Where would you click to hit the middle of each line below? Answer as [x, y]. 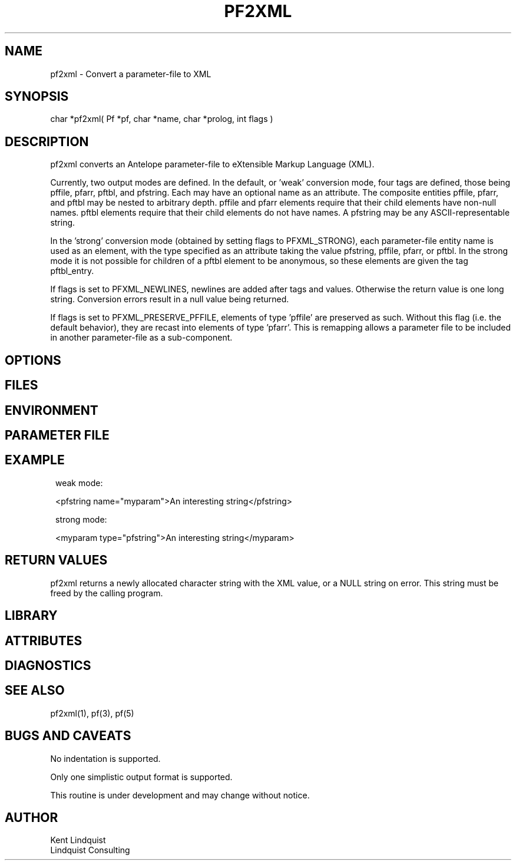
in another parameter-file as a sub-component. [141, 338]
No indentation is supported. [105, 758]
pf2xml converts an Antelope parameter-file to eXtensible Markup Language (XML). [212, 164]
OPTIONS [33, 360]
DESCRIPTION [47, 141]
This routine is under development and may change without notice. [180, 795]
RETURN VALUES [56, 560]
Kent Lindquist [78, 840]
